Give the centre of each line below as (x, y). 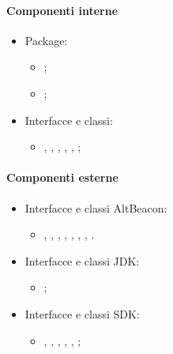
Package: (46, 40)
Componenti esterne (62, 177)
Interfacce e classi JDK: (82, 260)
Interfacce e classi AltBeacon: (96, 207)
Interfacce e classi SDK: (82, 313)
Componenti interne (62, 10)
